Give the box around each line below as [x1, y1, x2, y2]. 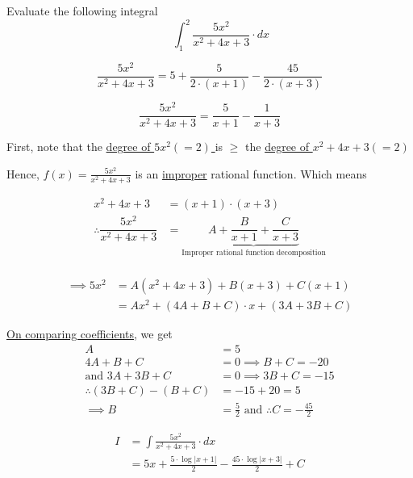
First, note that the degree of [6, 138, 151, 155]
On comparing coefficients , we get [6, 325, 173, 342]
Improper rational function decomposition [181, 249, 326, 258]
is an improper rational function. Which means [135, 165, 367, 182]
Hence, [6, 165, 40, 182]
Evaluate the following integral [6, 2, 158, 19]
